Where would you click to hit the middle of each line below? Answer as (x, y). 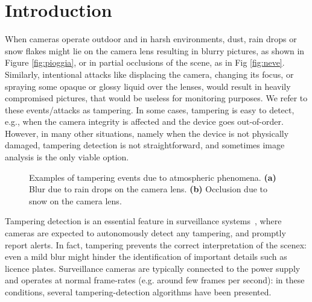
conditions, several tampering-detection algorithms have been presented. (138, 292)
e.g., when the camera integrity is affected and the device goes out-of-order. (144, 121)
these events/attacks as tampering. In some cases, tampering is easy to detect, (150, 109)
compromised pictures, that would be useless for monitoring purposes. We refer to (156, 98)
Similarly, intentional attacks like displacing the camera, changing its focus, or (149, 74)
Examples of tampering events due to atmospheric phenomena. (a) (153, 177)
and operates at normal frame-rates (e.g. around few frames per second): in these (155, 280)
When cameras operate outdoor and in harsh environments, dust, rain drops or (151, 39)
